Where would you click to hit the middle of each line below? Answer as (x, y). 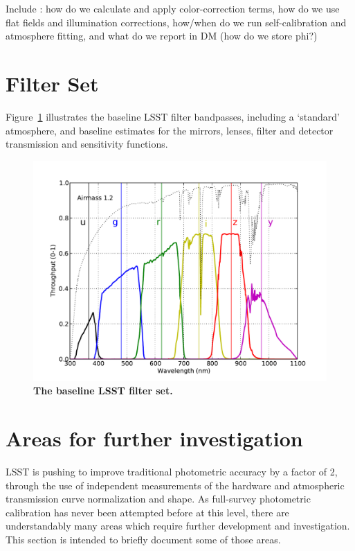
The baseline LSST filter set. (103, 391)
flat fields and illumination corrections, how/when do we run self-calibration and (176, 22)
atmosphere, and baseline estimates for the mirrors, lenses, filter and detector (170, 130)
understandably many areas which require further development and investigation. (178, 526)
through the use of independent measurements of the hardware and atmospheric (175, 485)
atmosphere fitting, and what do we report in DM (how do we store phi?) (162, 36)
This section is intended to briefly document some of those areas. (143, 539)
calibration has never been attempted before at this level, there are (147, 512)
